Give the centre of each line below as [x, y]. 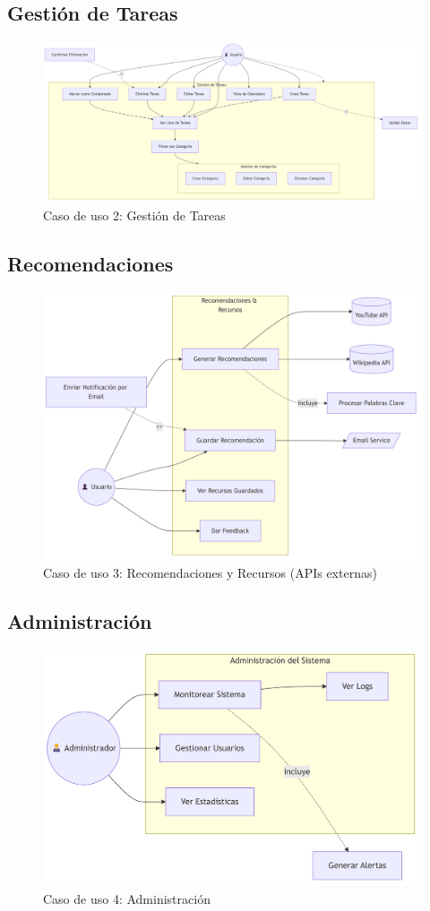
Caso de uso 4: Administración [127, 898]
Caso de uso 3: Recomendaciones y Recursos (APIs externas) [210, 573]
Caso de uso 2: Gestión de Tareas [134, 215]
